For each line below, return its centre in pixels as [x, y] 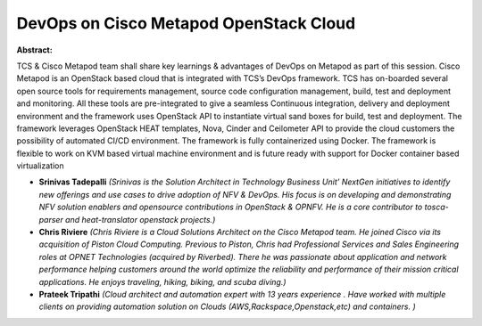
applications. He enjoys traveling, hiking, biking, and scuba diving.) [162, 281]
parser [51, 219]
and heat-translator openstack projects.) [141, 219]
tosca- [437, 207]
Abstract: [34, 50]
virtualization [40, 166]
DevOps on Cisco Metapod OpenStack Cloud [186, 23]
